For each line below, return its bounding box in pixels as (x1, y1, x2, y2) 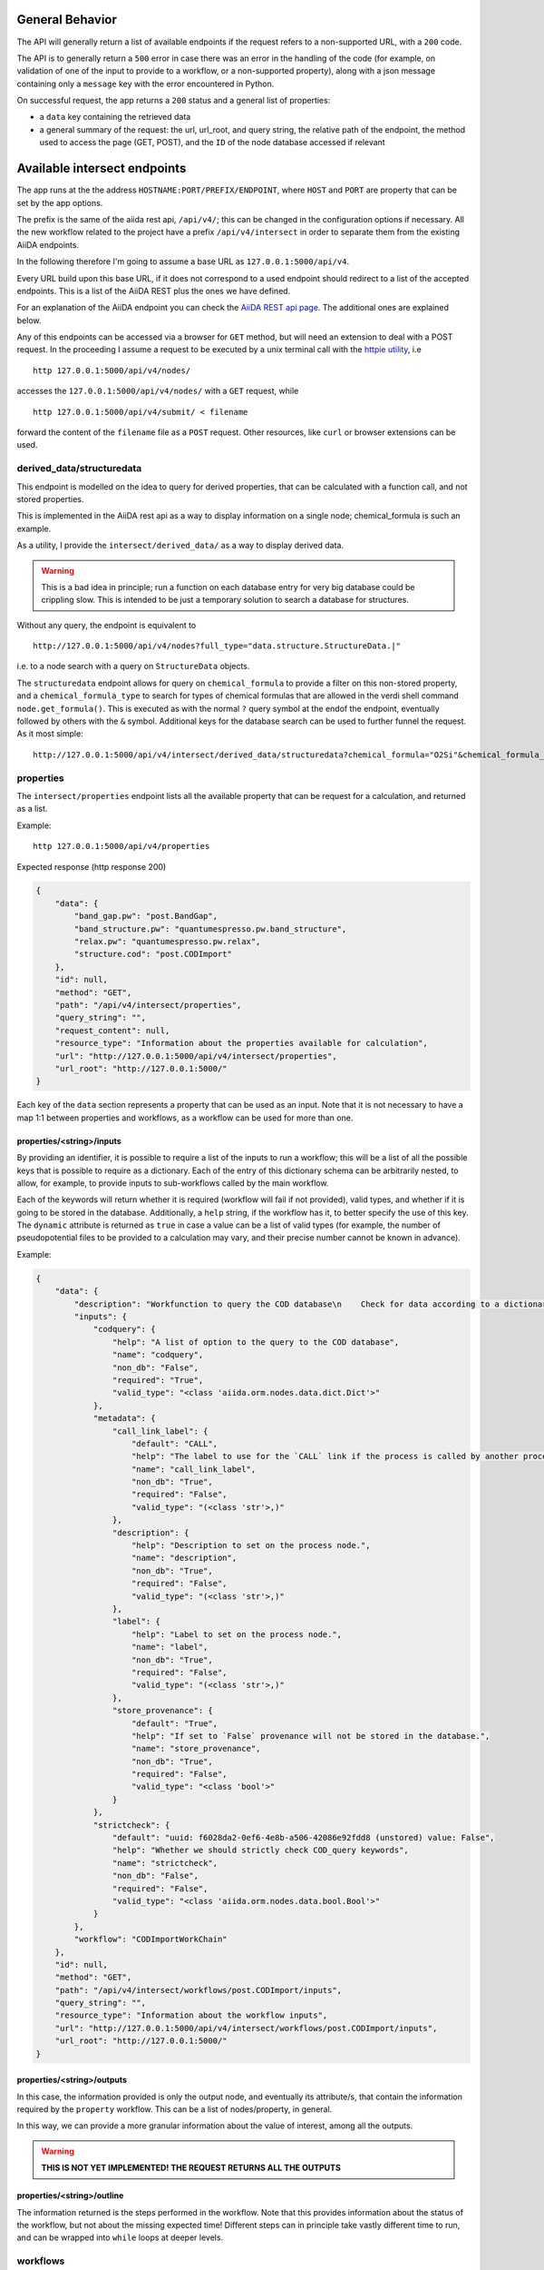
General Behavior (16, 12, 117, 27)
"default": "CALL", (131, 1438, 218, 1448)
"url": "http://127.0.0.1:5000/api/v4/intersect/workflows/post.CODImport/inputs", (54, 2023, 438, 2033)
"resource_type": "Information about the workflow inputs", (54, 2010, 328, 2020)
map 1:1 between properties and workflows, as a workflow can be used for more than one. (16, 1112, 354, 1123)
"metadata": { (92, 1413, 156, 1424)
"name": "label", (131, 1642, 209, 1653)
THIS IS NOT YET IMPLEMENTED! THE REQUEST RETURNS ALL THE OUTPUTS (41, 2162, 342, 2174)
